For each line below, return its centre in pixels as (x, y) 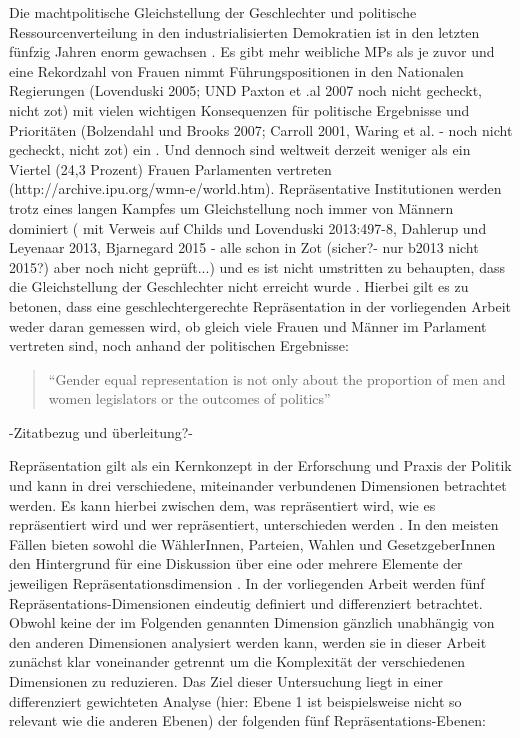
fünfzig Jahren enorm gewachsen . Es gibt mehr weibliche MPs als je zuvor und (252, 51)
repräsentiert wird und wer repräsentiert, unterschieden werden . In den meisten (254, 524)
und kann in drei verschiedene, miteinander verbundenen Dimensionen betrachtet (258, 485)
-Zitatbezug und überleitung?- (101, 431)
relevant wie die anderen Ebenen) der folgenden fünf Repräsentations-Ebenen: (247, 720)
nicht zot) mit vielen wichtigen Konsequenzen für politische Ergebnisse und (239, 109)
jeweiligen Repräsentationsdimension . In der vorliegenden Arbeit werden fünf (247, 583)
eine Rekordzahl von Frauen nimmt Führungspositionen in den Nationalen (236, 70)
